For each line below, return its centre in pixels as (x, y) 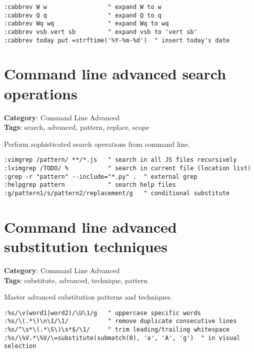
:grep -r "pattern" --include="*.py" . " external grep (101, 176)
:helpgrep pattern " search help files (90, 185)
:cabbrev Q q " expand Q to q (83, 15)
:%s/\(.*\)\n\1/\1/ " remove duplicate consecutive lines (120, 321)
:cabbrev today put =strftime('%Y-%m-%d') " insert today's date (117, 40)
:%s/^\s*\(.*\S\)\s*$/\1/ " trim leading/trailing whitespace (117, 330)
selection (20, 346)
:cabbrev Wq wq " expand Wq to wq (86, 24)
